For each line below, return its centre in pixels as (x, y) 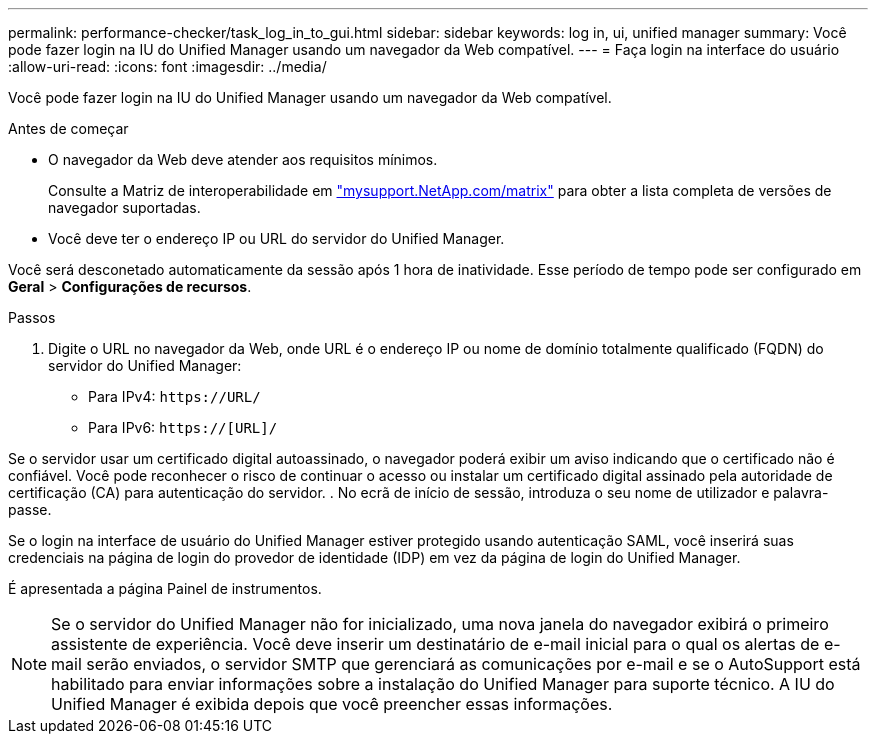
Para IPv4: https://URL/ (174, 396)
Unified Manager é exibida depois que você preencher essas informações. (332, 704)
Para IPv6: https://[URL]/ (183, 427)
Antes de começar (68, 128)
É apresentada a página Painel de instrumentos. (165, 588)
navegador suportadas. (124, 207)
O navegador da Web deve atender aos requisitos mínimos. (243, 159)
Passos (32, 317)
